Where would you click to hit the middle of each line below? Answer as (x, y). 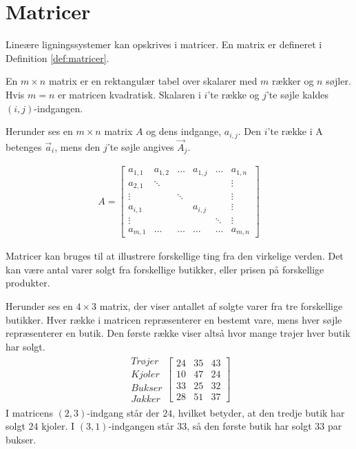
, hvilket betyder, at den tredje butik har (259, 412)
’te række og (233, 94)
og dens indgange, (184, 131)
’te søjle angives (140, 146)
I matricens (29, 412)
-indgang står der (123, 412)
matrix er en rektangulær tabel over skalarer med (153, 81)
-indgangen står (141, 426)
